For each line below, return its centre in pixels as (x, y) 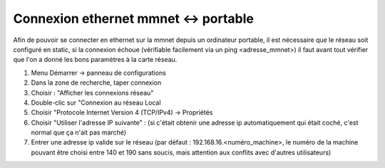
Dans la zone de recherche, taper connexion (96, 83)
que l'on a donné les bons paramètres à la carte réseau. (95, 60)
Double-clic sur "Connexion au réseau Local (96, 103)
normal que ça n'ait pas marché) (79, 132)
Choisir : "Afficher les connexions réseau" (92, 93)
